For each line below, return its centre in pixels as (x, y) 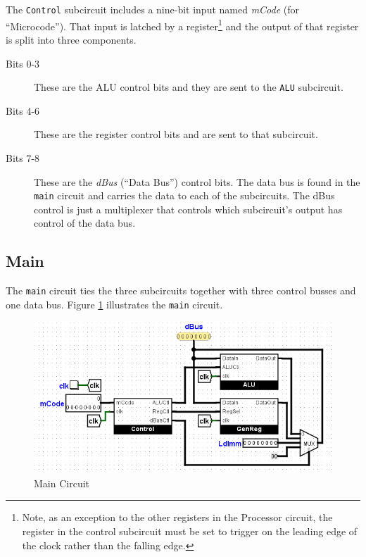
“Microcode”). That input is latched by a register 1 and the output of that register (182, 25)
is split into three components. (71, 39)
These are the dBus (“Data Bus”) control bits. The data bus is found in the (197, 181)
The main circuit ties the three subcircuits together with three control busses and (181, 290)
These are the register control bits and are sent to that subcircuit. (176, 134)
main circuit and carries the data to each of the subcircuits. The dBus (184, 195)
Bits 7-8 (23, 157)
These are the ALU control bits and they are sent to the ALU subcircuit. (189, 87)
